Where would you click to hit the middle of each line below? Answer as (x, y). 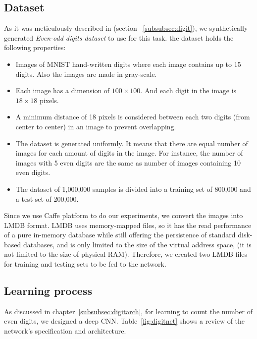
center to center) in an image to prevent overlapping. (96, 126)
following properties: (35, 47)
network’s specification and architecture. (65, 331)
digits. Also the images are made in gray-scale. (86, 74)
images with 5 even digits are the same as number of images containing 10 (128, 162)
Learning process (48, 291)
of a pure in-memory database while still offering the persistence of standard (120, 235)
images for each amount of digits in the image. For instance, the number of (129, 153)
